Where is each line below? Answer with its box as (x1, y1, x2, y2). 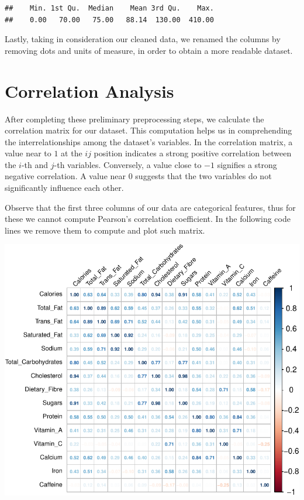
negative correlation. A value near (5, 170, 126, 182)
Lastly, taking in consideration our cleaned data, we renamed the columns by (5, 33, 281, 45)
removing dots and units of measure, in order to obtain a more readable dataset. (5, 44, 293, 56)
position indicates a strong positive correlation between (94, 147, 292, 159)
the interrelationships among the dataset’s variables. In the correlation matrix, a (5, 135, 293, 148)
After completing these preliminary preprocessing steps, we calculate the (5, 112, 264, 125)
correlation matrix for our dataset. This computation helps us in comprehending (5, 124, 292, 136)
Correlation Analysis (5, 78, 174, 102)
